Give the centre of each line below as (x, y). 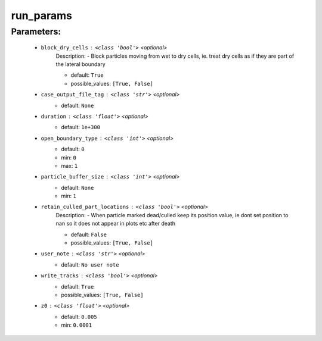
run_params (42, 15)
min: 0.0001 (77, 325)
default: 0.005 (79, 317)
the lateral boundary (80, 64)
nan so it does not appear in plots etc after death (116, 224)
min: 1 (69, 196)
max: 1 (69, 165)
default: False (89, 234)
